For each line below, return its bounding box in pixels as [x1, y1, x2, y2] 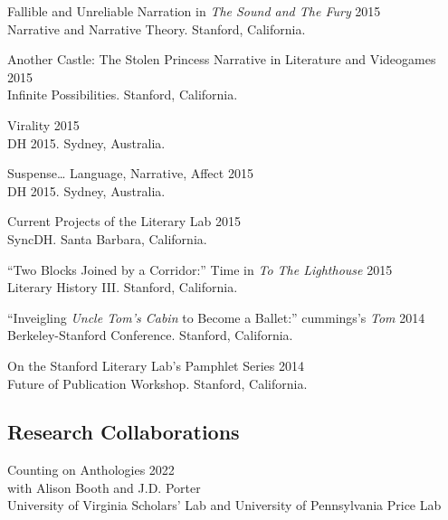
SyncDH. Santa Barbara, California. [7, 229, 207, 248]
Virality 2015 [7, 115, 80, 134]
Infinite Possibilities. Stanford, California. [7, 85, 238, 104]
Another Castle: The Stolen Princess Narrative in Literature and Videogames [7, 50, 436, 69]
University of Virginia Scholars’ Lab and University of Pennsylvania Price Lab [7, 496, 442, 515]
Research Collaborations [7, 418, 240, 446]
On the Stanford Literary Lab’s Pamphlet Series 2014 [7, 355, 304, 374]
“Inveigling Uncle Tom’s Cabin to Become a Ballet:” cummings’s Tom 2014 [7, 307, 425, 326]
